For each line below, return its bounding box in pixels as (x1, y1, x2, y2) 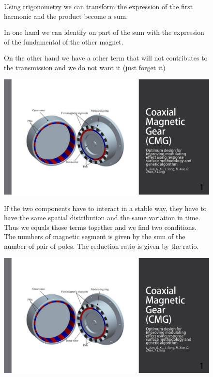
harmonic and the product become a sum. (4, 11, 128, 21)
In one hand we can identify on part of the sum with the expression (4, 27, 204, 37)
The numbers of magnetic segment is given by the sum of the (4, 231, 185, 241)
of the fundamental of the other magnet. (4, 36, 123, 46)
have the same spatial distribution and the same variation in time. (4, 212, 200, 223)
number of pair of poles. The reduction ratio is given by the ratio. (4, 241, 199, 251)
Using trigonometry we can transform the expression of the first (4, 1, 193, 11)
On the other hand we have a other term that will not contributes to (4, 53, 208, 63)
